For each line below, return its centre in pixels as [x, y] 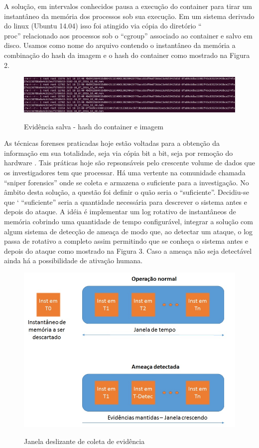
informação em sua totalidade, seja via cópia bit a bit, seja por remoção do [119, 153]
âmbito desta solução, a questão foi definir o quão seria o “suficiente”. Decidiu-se [127, 192]
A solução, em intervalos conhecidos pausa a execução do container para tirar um [128, 6]
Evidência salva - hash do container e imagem [94, 126]
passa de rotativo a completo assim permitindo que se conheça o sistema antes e [126, 241]
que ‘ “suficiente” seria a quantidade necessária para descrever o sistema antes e [126, 202]
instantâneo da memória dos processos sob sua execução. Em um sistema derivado [129, 16]
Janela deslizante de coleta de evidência [84, 441]
